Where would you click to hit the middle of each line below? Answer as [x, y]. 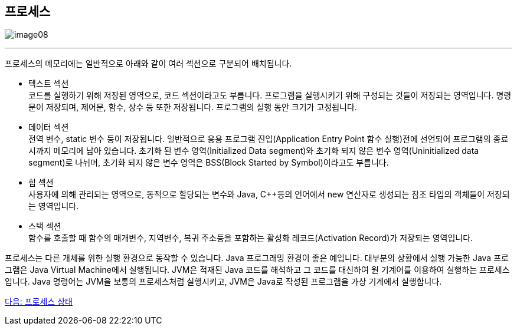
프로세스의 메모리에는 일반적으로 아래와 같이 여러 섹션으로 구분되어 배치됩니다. [148, 64]
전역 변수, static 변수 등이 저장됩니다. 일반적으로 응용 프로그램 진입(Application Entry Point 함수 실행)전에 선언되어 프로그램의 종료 [269, 139]
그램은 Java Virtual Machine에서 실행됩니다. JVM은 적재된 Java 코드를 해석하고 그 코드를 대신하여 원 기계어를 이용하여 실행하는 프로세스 [257, 270]
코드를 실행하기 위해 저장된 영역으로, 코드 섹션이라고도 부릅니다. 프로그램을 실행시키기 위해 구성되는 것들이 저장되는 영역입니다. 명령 [270, 95]
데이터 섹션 [49, 127]
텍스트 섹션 [49, 84]
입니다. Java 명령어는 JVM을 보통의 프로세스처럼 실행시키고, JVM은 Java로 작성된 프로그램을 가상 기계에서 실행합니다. [223, 282]
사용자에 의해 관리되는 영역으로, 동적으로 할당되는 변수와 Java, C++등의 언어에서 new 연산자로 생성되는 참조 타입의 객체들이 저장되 [269, 194]
